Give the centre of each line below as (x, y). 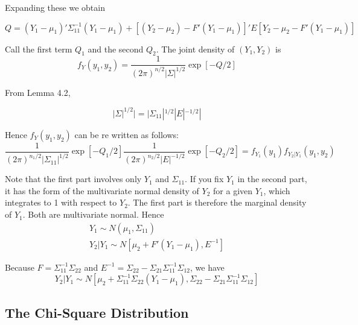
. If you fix (204, 179)
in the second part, (272, 179)
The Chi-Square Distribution (97, 312)
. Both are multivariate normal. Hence (93, 214)
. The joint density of (195, 49)
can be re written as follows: (126, 134)
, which (277, 190)
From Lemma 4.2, (38, 92)
